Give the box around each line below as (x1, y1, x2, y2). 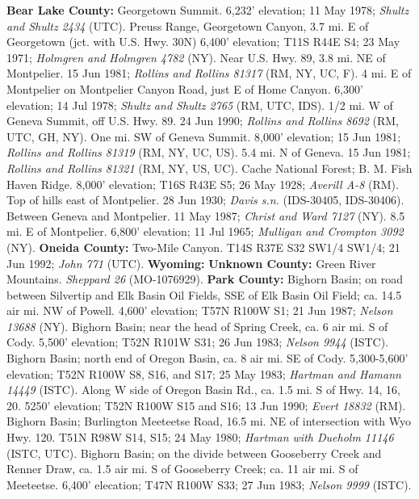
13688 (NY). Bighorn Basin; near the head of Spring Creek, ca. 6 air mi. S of (6, 317, 388, 334)
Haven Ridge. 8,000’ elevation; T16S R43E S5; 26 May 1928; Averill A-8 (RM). (6, 175, 399, 192)
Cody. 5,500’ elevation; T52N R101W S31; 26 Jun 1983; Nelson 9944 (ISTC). (6, 333, 389, 350)
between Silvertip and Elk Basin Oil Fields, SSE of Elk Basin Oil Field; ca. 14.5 (6, 286, 402, 303)
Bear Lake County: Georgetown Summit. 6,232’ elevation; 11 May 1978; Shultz (6, 2, 409, 18)
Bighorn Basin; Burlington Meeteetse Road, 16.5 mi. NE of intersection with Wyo (6, 413, 412, 430)
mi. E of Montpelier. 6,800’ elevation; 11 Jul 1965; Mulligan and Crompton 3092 (6, 223, 404, 240)
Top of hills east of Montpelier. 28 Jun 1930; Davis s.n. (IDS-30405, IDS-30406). (6, 191, 404, 208)
